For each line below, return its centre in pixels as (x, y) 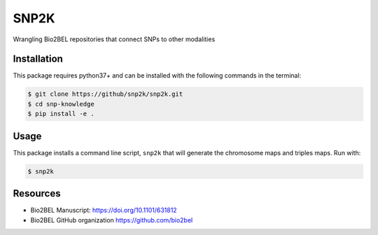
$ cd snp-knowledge (61, 104)
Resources (37, 193)
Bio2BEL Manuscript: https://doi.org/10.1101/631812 (104, 211)
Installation (38, 59)
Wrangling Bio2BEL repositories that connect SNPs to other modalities (114, 39)
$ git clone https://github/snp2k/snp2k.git (105, 94)
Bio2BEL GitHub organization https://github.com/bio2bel (112, 220)
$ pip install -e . (61, 114)
